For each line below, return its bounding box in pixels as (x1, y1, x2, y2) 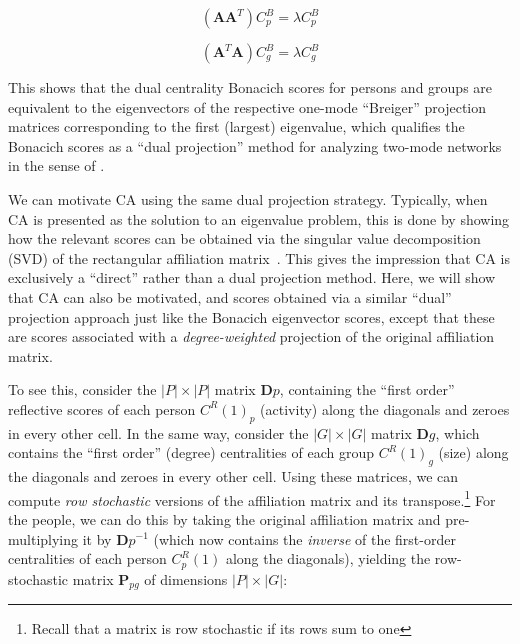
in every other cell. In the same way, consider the (8, 422, 309, 443)
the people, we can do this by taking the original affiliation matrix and (8, 508, 441, 529)
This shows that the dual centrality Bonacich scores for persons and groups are (8, 77, 493, 97)
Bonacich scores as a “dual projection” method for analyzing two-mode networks (8, 135, 502, 156)
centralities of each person (8, 548, 167, 569)
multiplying (8, 528, 79, 549)
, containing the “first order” (279, 379, 455, 400)
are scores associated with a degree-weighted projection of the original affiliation (8, 326, 495, 347)
